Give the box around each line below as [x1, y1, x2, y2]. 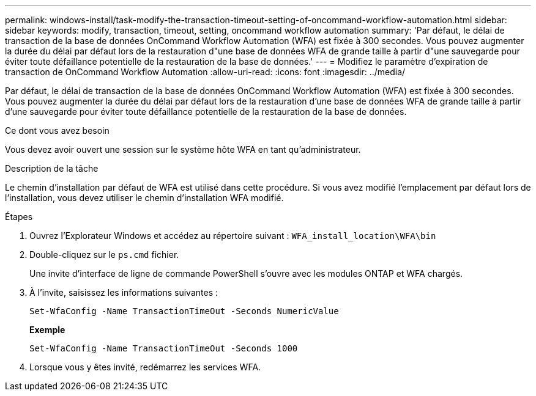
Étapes [5, 211, 33, 222]
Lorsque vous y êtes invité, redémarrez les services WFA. [29, 362, 261, 372]
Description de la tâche [5, 163, 99, 174]
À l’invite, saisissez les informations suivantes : [29, 287, 218, 298]
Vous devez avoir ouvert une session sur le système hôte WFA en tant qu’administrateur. [5, 144, 361, 155]
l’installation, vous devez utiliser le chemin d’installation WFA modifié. [5, 193, 284, 203]
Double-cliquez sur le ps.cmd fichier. [29, 249, 179, 260]
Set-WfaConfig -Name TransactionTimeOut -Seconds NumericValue [29, 306, 339, 316]
